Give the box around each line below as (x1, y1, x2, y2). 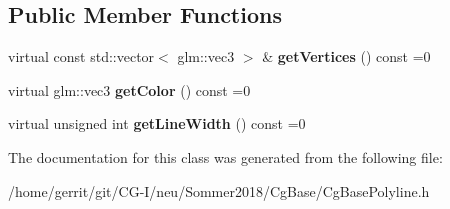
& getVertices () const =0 (262, 46, 431, 67)
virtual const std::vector (8, 46, 155, 67)
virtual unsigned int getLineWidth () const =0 (8, 113, 306, 134)
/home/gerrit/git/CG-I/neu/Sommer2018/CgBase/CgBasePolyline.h (8, 180, 430, 201)
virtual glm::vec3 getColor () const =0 (8, 79, 251, 100)
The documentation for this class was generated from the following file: (8, 146, 443, 167)
